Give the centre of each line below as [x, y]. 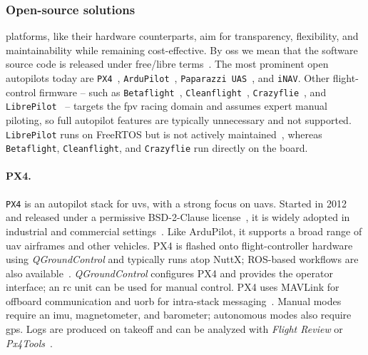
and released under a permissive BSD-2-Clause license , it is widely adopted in [178, 217]
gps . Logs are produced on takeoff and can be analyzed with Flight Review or [174, 329]
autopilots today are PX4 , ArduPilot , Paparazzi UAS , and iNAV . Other [168, 78]
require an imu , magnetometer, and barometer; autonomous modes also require [179, 315]
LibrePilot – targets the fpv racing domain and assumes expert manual [167, 106]
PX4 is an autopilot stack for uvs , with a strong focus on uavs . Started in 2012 [176, 203]
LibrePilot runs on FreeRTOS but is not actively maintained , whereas [164, 134]
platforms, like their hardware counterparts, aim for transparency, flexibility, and [182, 36]
